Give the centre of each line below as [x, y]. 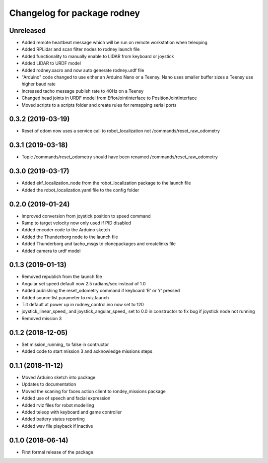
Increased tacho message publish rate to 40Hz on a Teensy [83, 91]
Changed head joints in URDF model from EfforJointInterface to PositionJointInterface [109, 98]
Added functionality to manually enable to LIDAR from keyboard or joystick [98, 56]
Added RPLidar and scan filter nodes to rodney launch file [81, 49]
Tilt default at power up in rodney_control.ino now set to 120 [83, 305]
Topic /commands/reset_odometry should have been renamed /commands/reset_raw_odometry [120, 157]
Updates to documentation [49, 384]
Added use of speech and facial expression [66, 398]
